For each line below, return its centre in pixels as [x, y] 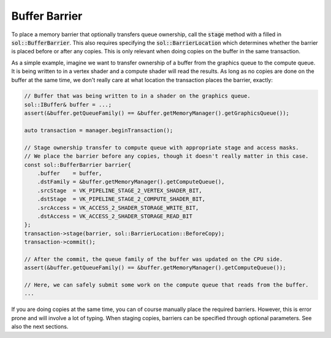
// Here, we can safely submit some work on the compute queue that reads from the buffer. [166, 285]
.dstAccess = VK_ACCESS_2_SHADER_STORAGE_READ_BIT [115, 216]
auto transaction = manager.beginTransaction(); [99, 131]
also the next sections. [40, 327]
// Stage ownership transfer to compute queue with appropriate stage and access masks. [162, 148]
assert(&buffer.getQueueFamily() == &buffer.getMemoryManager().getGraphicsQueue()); [157, 113]
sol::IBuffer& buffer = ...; [68, 105]
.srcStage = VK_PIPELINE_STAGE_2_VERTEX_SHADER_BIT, [120, 190]
